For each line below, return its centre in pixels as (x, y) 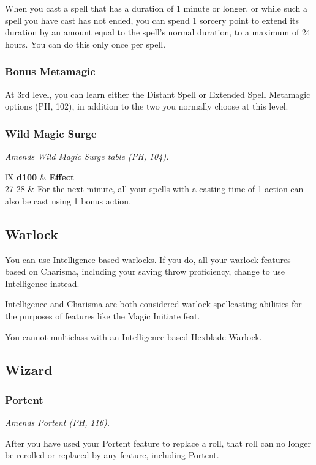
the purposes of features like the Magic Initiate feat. (103, 315)
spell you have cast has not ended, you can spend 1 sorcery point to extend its (152, 20)
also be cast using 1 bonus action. (68, 200)
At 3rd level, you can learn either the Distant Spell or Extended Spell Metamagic (158, 94)
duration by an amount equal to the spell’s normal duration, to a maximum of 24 (158, 32)
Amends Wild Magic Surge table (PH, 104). (87, 156)
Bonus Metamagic (50, 71)
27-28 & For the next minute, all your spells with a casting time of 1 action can (154, 189)
